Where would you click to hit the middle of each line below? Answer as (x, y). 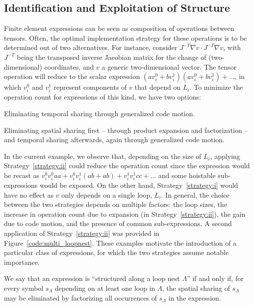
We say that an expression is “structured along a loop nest (92, 278)
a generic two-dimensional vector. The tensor (169, 66)
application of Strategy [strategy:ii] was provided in (82, 233)
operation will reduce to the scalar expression (72, 76)
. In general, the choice (195, 194)
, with (232, 47)
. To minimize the (216, 87)
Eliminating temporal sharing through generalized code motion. (100, 113)
